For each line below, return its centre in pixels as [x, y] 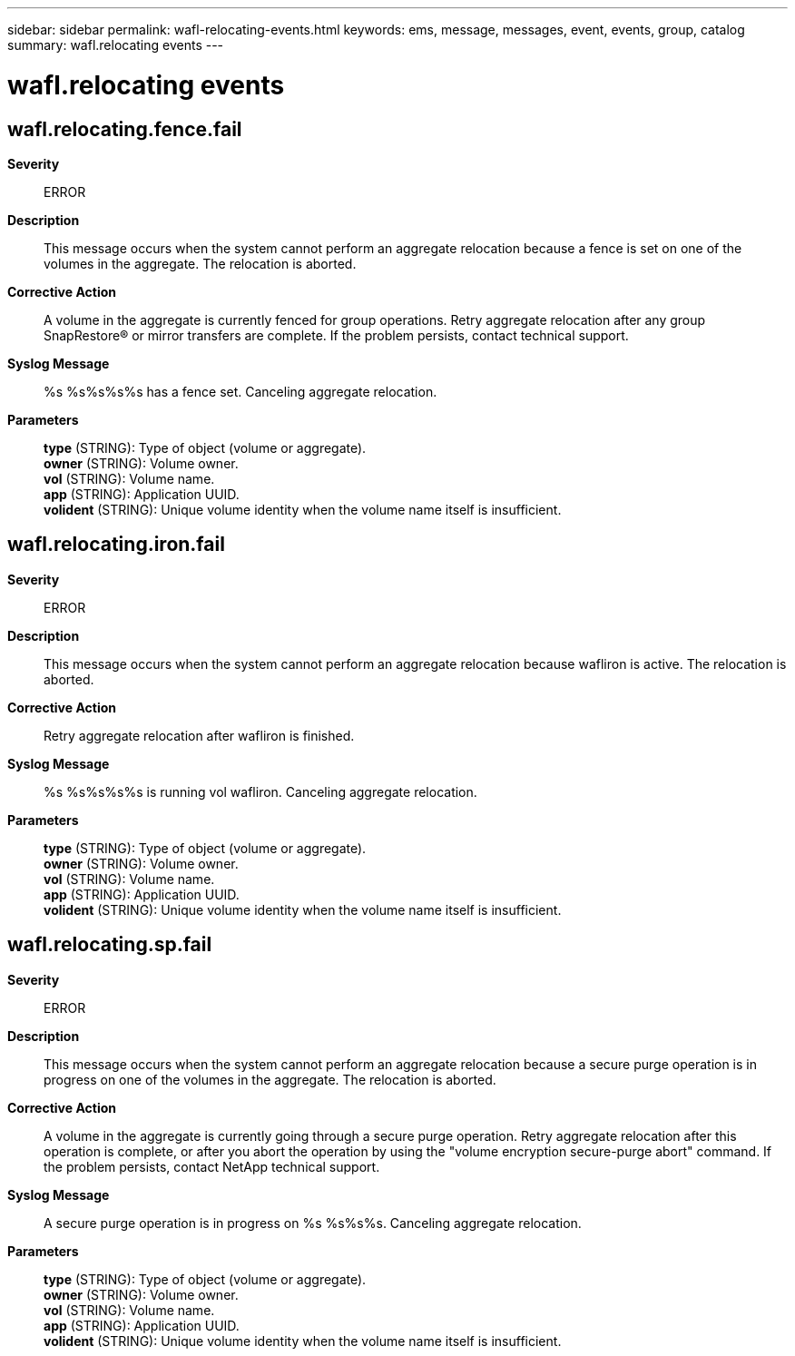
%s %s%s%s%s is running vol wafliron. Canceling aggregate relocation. [260, 791]
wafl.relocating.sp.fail [110, 945]
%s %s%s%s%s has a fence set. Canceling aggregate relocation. [240, 391]
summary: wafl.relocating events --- [116, 45]
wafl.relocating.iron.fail [116, 545]
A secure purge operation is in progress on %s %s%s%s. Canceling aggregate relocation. [313, 1223]
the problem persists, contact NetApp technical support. [212, 1166]
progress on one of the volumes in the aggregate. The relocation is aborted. [270, 1079]
